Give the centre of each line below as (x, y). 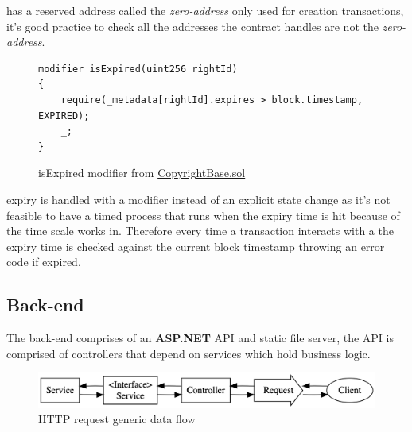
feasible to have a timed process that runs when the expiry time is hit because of (203, 215)
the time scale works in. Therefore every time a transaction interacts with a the (200, 231)
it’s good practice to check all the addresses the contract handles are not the (192, 26)
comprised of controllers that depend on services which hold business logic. (189, 353)
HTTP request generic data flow (117, 419)
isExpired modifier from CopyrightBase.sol (142, 173)
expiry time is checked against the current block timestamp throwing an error (196, 246)
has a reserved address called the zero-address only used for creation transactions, (205, 10)
